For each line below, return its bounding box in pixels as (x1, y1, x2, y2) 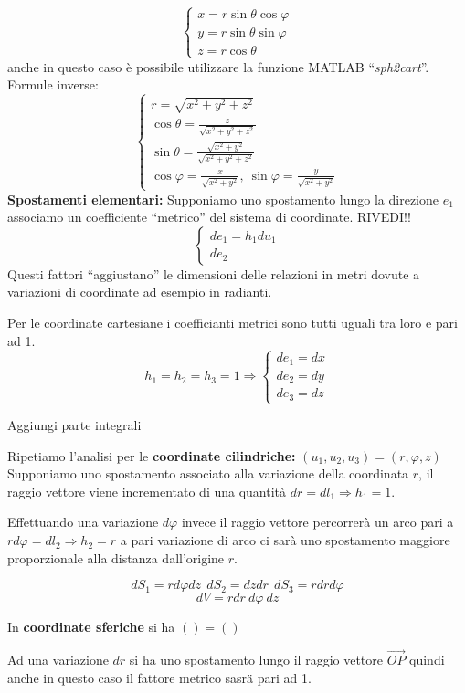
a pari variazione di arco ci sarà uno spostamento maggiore (120, 530, 450, 550)
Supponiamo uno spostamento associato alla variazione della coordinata (7, 464, 409, 483)
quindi (409, 650, 445, 669)
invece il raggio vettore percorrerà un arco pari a (181, 512, 454, 531)
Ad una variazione (7, 650, 109, 669)
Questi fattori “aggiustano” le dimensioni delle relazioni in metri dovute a (7, 264, 420, 283)
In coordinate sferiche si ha (7, 617, 175, 636)
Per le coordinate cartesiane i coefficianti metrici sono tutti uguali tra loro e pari (7, 312, 458, 331)
